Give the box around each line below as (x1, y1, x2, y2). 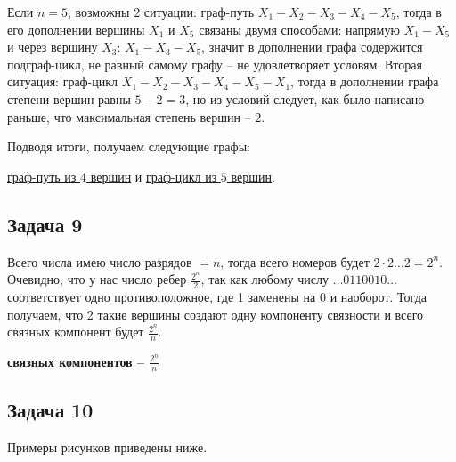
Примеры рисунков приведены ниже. (7, 438, 208, 457)
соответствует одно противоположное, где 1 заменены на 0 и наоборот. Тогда (7, 287, 427, 305)
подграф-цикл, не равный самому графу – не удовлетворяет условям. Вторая (7, 54, 422, 73)
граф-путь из (7, 166, 77, 185)
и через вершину (7, 37, 98, 56)
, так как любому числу (200, 270, 329, 288)
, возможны (67, 3, 130, 20)
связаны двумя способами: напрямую (199, 20, 400, 38)
